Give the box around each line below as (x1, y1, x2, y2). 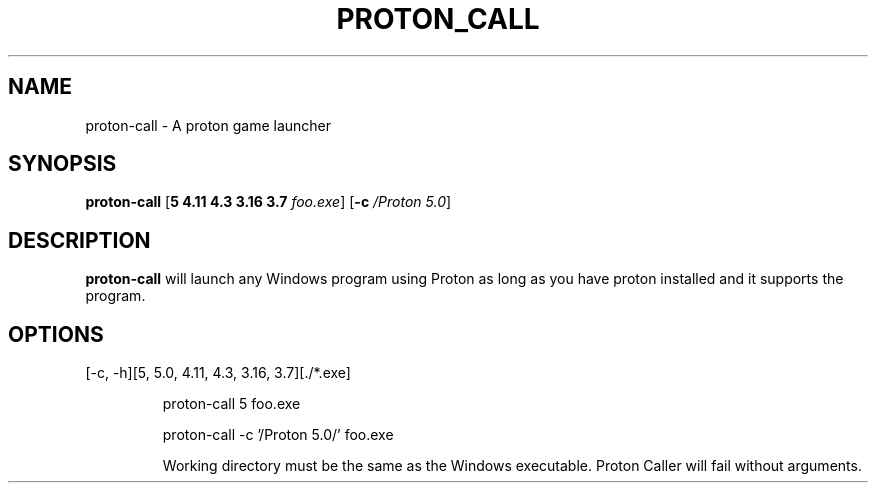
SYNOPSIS (8, 151, 117, 177)
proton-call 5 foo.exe (162, 395, 301, 413)
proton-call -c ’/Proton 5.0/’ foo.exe (162, 426, 394, 444)
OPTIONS (8, 321, 104, 347)
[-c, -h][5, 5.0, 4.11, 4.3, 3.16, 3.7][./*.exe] (85, 364, 351, 382)
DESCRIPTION (8, 227, 151, 253)
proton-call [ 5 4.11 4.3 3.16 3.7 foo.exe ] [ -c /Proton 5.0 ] (85, 193, 452, 211)
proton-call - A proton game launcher (85, 116, 332, 134)
